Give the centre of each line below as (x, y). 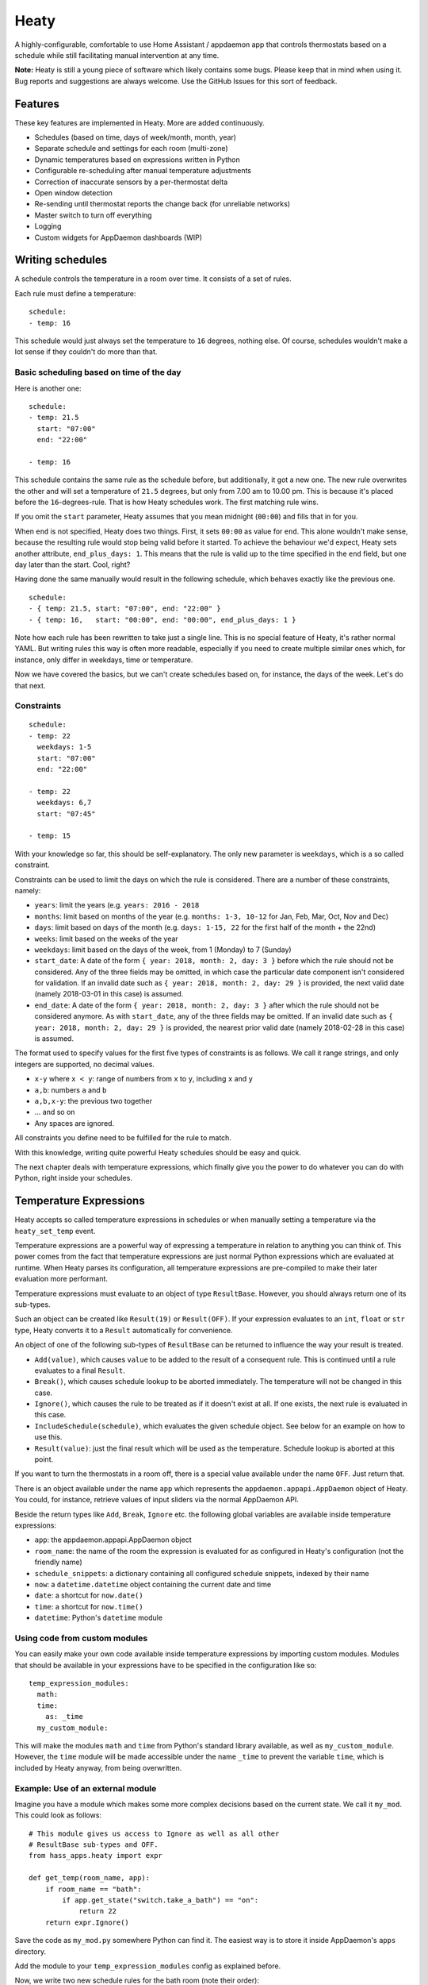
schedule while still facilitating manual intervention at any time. (117, 55)
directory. (31, 1951)
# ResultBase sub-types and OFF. (94, 1845)
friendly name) (58, 1562)
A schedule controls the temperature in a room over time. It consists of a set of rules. (153, 279)
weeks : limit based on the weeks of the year (106, 939)
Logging (48, 226)
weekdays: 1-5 (64, 747)
